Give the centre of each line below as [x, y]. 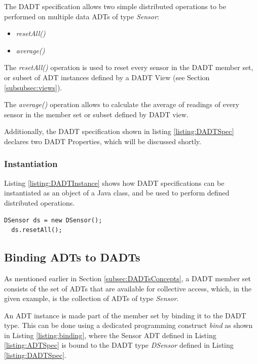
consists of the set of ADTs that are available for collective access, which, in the [128, 288]
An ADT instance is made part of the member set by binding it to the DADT [125, 315]
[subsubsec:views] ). [33, 87]
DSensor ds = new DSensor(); [53, 220]
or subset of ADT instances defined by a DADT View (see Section [107, 77]
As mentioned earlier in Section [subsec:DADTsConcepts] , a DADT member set [128, 278]
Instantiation [31, 164]
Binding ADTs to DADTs [72, 257]
